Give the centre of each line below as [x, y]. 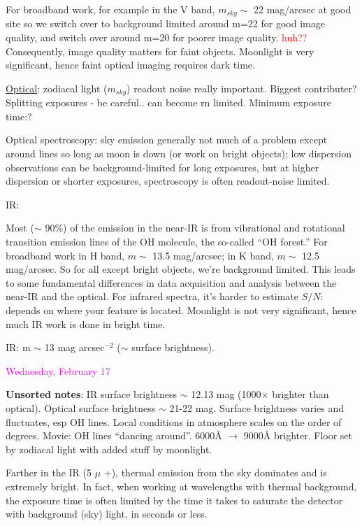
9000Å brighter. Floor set [298, 435]
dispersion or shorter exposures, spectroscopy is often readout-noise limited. [168, 181]
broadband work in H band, [65, 255]
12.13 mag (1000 [226, 394]
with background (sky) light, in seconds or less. [107, 514]
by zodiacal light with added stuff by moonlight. [109, 449]
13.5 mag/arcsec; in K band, [213, 255]
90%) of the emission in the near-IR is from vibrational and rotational [195, 228]
